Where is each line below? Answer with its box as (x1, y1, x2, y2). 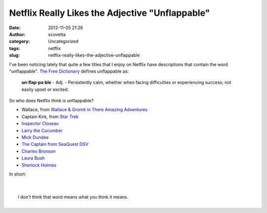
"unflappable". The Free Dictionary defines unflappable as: (9, 68, 129, 74)
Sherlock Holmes (21, 162, 57, 168)
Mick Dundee (21, 134, 49, 140)
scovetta (48, 31, 66, 37)
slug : (9, 52, 20, 58)
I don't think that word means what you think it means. (18, 194, 129, 200)
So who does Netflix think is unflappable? (9, 98, 94, 104)
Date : (9, 25, 21, 31)
